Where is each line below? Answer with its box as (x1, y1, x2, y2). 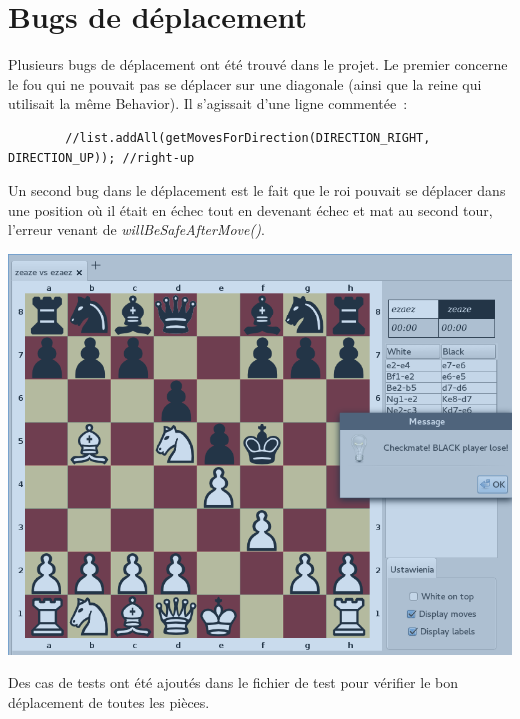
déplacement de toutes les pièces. (8, 692, 210, 712)
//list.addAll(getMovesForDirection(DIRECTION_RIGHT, (65, 130, 431, 145)
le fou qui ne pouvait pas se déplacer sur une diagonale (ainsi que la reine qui (8, 73, 482, 94)
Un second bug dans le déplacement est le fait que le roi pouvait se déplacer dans (8, 180, 506, 201)
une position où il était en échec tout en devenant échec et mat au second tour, (8, 199, 493, 220)
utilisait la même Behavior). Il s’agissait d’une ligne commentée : (8, 93, 408, 114)
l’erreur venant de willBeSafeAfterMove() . (8, 219, 265, 240)
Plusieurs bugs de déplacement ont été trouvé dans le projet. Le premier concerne (8, 54, 508, 75)
